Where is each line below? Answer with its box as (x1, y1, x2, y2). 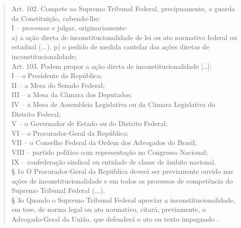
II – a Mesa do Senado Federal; (11, 80, 105, 90)
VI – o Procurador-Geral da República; (11, 127, 129, 138)
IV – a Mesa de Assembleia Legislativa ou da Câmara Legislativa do (11, 99, 216, 109)
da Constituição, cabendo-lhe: (11, 13, 100, 23)
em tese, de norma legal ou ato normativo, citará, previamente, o (11, 204, 206, 214)
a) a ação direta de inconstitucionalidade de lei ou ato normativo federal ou (11, 32, 237, 42)
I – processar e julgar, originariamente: (11, 22, 127, 33)
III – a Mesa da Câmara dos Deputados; (11, 89, 132, 100)
